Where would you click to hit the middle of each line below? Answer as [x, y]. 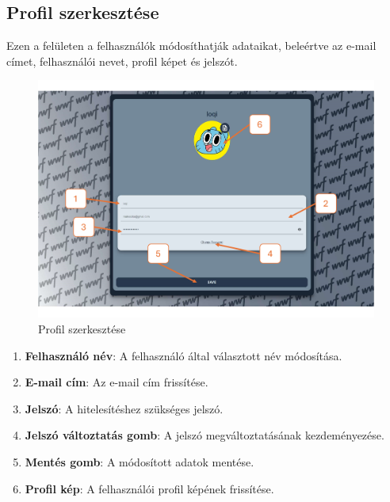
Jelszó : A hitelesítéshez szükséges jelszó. [124, 408]
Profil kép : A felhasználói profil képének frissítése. [149, 488]
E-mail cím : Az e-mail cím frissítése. [117, 382]
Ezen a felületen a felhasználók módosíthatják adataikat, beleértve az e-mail [191, 46]
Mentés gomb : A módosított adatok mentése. [140, 462]
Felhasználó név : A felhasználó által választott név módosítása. [184, 355]
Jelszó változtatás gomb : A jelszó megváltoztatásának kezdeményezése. [205, 435]
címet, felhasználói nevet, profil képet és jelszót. [122, 61]
